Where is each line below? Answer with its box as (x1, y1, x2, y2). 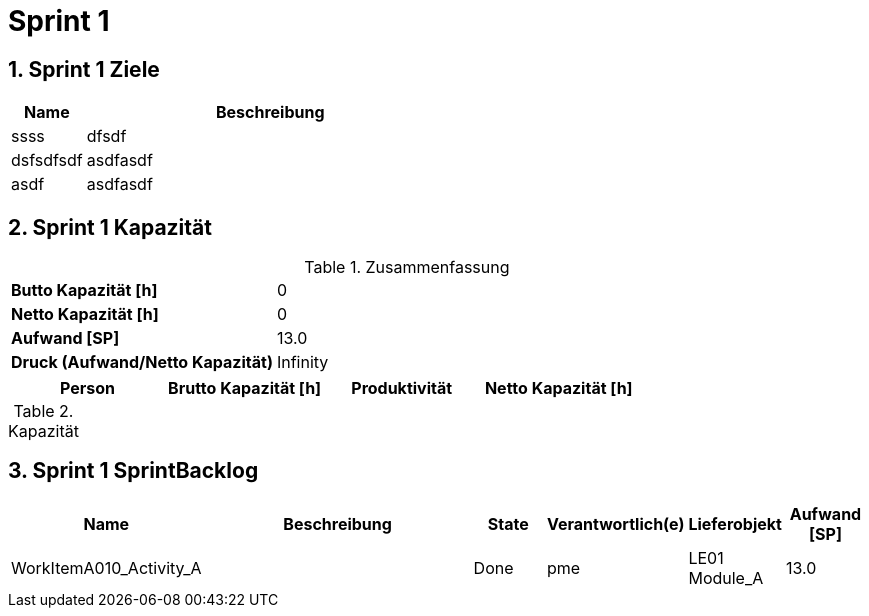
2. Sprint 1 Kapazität (8, 214, 212, 240)
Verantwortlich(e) (546, 513, 685, 534)
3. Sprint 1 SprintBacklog (8, 458, 259, 484)
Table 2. (13, 401, 74, 422)
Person (60, 378, 116, 399)
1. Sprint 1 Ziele (8, 56, 160, 82)
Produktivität (351, 378, 453, 399)
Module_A (688, 567, 764, 588)
